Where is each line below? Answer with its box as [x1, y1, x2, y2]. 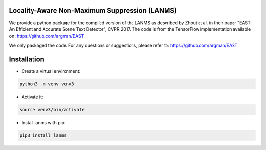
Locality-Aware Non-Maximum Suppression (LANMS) [9, 6, 177, 15]
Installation [9, 55, 44, 63]
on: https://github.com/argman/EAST [9, 33, 84, 39]
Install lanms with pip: [21, 119, 66, 125]
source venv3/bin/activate [19, 107, 85, 112]
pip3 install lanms [19, 132, 66, 138]
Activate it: [21, 94, 43, 100]
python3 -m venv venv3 [19, 81, 74, 87]
